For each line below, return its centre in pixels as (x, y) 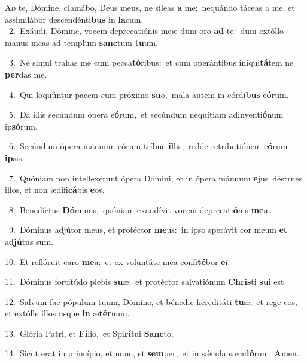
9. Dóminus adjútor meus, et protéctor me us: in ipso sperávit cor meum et (148, 230)
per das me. (26, 74)
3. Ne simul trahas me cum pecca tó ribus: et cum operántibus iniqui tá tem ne (151, 62)
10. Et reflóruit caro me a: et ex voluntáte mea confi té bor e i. (118, 261)
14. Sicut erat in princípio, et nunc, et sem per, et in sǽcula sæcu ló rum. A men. (152, 353)
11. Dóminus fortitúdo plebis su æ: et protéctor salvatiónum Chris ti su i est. (146, 282)
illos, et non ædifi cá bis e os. (55, 190)
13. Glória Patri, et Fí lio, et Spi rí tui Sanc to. (89, 333)
